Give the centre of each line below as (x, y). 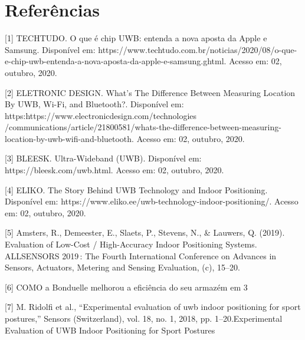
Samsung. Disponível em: (50, 49)
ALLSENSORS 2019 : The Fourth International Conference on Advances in (141, 255)
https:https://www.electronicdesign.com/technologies (101, 115)
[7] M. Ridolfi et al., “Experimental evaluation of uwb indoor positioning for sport (153, 307)
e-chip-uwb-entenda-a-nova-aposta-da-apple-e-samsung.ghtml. (116, 61)
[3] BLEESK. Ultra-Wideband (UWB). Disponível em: (103, 158)
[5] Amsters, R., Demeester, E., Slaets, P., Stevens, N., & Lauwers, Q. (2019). (145, 232)
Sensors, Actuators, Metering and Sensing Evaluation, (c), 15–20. (122, 267)
